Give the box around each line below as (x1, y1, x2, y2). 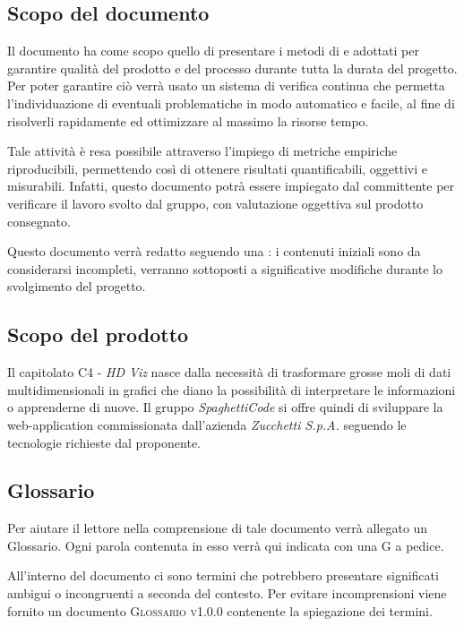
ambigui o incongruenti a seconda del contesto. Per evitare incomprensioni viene (7, 584, 447, 603)
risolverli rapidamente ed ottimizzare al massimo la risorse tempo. (7, 111, 369, 130)
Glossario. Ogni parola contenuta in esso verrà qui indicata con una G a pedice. (7, 536, 444, 554)
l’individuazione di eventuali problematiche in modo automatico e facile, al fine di (7, 93, 455, 112)
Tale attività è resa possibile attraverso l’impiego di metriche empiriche (7, 141, 398, 160)
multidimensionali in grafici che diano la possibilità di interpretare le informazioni (7, 380, 456, 399)
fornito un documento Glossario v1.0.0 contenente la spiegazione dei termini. (7, 601, 433, 620)
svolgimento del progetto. (7, 277, 146, 296)
